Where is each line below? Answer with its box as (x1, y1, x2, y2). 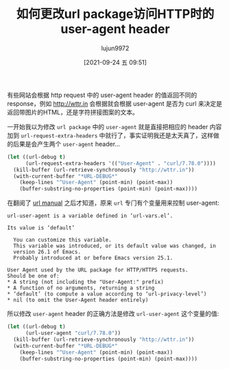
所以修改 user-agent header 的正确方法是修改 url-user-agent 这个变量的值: (7, 310, 219, 318)
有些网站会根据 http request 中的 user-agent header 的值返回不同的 (7, 91, 197, 99)
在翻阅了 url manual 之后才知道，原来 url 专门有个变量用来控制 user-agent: (7, 199, 219, 207)
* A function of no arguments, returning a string (7, 284, 155, 292)
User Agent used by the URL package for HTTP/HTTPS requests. (7, 267, 189, 273)
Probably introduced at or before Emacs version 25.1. (13, 255, 173, 262)
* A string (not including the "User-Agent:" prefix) (7, 279, 165, 286)
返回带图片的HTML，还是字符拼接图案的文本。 (7, 108, 139, 116)
